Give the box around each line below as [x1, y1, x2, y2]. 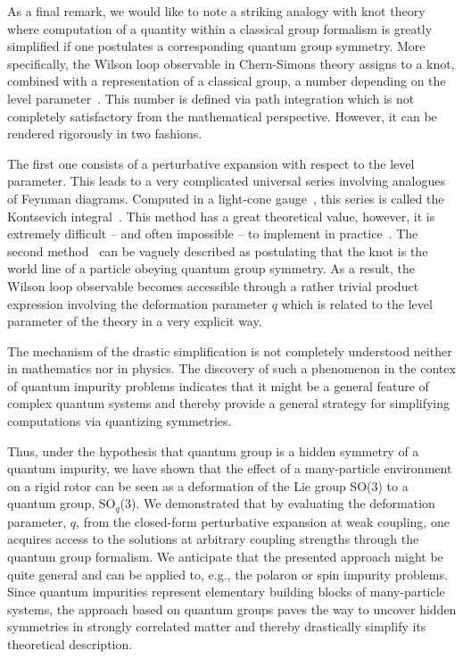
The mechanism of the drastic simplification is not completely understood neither [7, 341, 452, 360]
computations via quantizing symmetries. [7, 412, 232, 430]
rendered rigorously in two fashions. [7, 124, 203, 143]
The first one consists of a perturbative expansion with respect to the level [7, 154, 415, 172]
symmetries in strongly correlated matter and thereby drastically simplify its [7, 617, 426, 636]
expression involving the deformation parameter [7, 294, 268, 313]
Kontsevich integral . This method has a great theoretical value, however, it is [7, 206, 435, 225]
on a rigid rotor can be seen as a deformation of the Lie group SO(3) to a [7, 476, 409, 495]
